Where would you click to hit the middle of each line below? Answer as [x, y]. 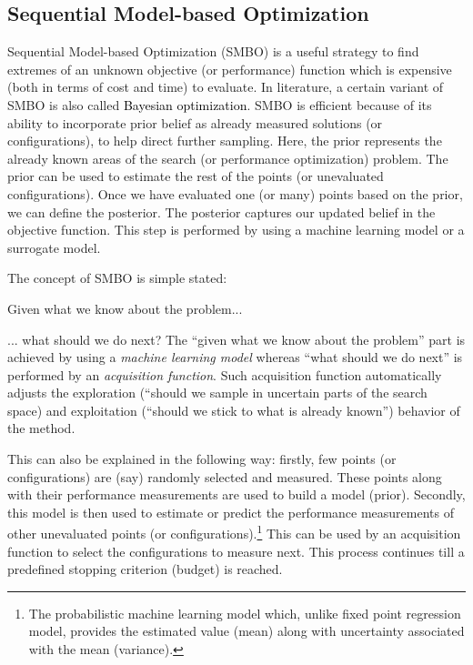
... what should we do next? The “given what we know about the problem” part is [236, 339]
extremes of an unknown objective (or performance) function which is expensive [230, 69]
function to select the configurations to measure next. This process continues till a [236, 551]
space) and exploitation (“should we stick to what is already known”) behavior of [234, 410]
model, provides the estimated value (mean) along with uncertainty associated [247, 631]
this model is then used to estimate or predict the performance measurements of [231, 512]
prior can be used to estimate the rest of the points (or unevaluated [196, 176]
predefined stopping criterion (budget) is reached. [145, 569]
